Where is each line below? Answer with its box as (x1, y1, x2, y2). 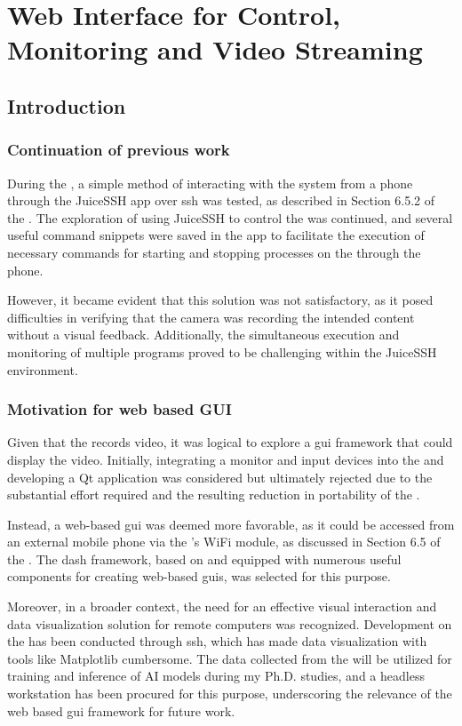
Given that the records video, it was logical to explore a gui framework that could (7, 433, 453, 451)
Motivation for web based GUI (7, 398, 232, 420)
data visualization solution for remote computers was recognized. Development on (7, 614, 452, 633)
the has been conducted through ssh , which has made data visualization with (7, 632, 427, 650)
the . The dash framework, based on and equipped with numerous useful (7, 549, 402, 568)
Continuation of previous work (7, 139, 230, 161)
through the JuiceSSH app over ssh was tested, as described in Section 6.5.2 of (7, 191, 435, 210)
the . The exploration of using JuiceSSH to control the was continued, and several (7, 208, 453, 227)
